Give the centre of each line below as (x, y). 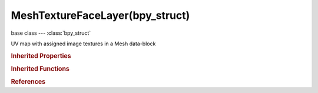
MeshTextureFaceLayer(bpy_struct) (100, 15)
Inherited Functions (40, 69)
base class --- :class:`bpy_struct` (51, 33)
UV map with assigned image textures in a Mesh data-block (83, 44)
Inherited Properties (41, 56)
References (28, 82)
